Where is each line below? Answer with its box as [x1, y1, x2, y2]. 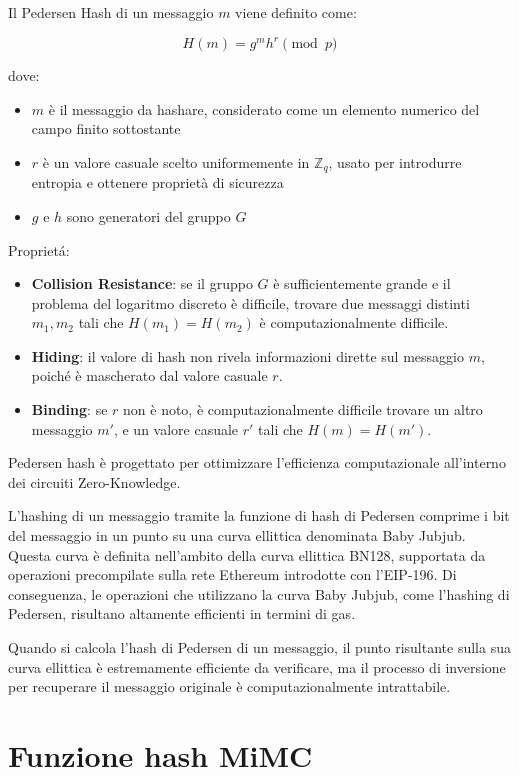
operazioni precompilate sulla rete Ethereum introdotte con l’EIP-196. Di [8, 564, 457, 585]
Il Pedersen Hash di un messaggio [8, 2, 214, 22]
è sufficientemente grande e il [273, 273, 451, 294]
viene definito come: [235, 2, 357, 22]
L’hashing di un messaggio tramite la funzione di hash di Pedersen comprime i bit [8, 505, 510, 526]
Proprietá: [8, 239, 70, 260]
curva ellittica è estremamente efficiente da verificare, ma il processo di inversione [8, 656, 506, 677]
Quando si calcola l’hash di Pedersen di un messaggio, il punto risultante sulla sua [8, 637, 511, 658]
